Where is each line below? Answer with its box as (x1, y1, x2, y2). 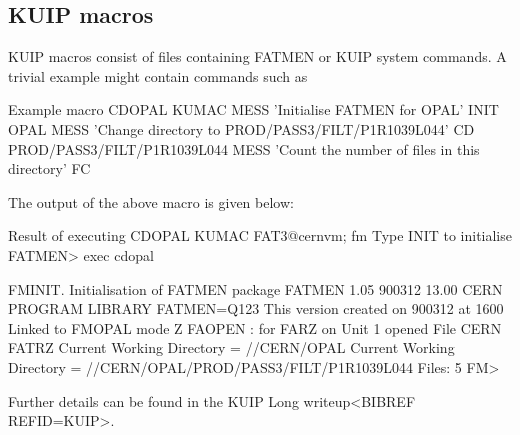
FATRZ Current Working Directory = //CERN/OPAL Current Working (8, 337, 455, 358)
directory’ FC (8, 158, 91, 179)
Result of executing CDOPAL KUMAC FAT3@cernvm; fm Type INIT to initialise (8, 225, 512, 246)
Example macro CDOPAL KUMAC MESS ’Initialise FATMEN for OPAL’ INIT (8, 99, 499, 120)
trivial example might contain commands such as (8, 65, 308, 86)
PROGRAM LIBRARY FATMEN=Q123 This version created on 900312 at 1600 (8, 298, 504, 319)
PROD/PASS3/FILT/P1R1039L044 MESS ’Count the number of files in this (8, 138, 480, 159)
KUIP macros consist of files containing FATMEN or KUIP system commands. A (8, 46, 507, 67)
